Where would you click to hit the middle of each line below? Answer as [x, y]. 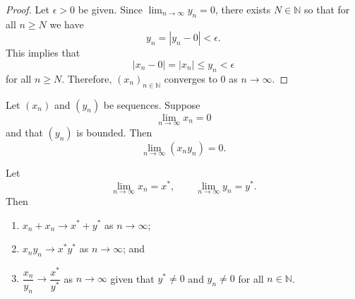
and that [24, 132]
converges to [191, 78]
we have [67, 24]
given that [132, 278]
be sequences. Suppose [152, 104]
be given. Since [110, 9]
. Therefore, [87, 78]
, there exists [243, 9]
